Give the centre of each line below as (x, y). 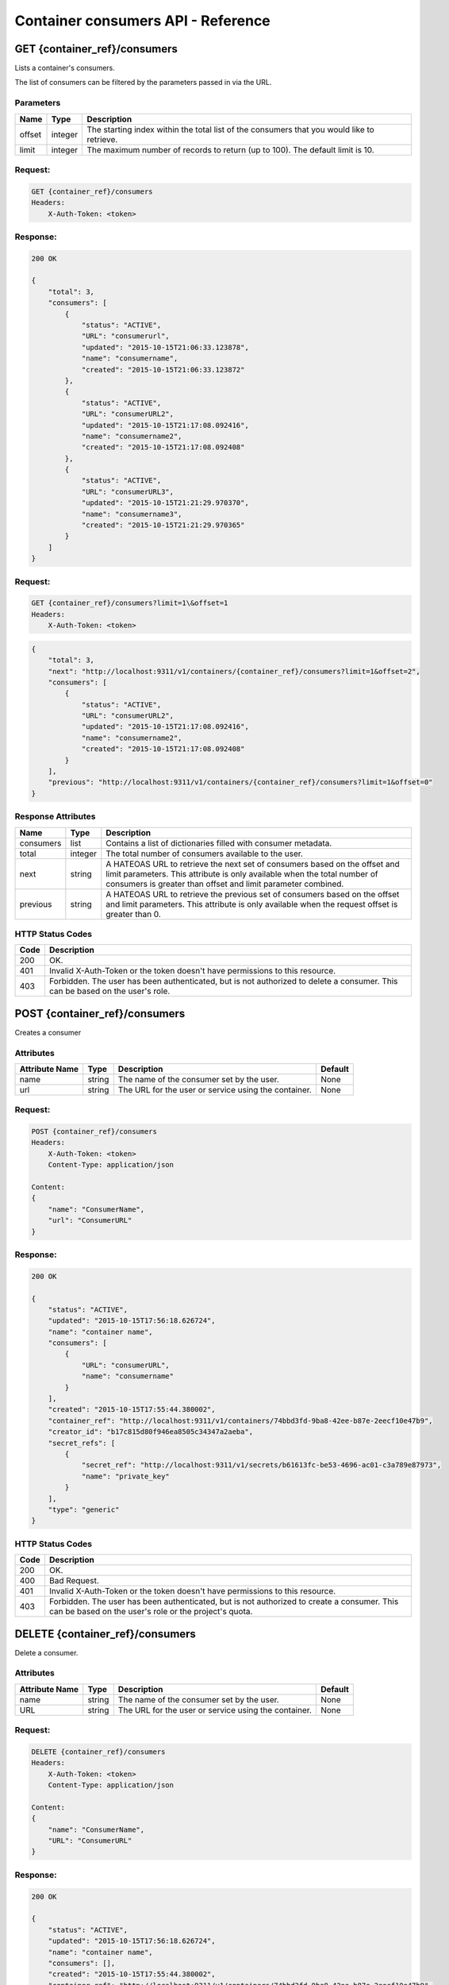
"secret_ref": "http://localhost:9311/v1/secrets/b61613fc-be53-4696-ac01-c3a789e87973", (261, 1465)
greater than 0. (134, 914)
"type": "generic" (84, 1509)
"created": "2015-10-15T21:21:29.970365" (163, 525)
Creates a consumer (48, 1032)
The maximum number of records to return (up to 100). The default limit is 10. (230, 149)
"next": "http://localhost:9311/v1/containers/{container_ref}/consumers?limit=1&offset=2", (234, 671)
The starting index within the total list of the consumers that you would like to (230, 129)
